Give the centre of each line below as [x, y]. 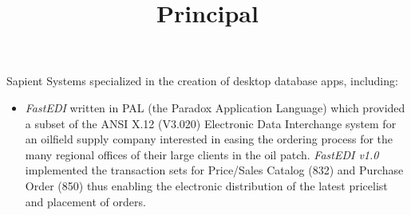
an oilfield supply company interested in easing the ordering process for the [209, 139]
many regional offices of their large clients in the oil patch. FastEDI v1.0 [202, 154]
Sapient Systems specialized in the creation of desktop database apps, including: [202, 81]
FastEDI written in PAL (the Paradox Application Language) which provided [215, 107]
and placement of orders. [85, 201]
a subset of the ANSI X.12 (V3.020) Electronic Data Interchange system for [211, 123]
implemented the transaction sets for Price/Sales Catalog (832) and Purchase [214, 170]
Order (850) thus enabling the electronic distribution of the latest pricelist [206, 185]
